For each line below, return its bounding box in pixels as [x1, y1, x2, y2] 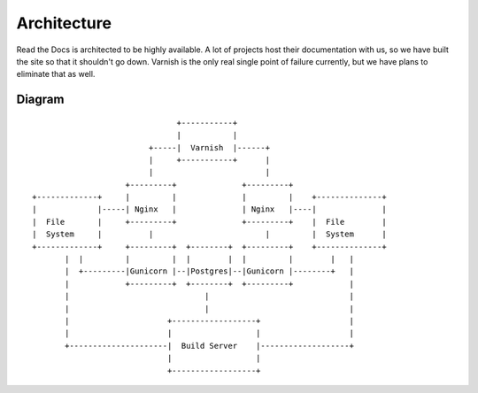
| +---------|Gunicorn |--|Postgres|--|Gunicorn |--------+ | [65, 266, 354, 276]
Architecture [16, 13, 112, 33]
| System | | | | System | [32, 229, 387, 239]
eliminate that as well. [16, 69, 96, 80]
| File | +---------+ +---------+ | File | [32, 217, 387, 227]
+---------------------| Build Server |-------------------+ [65, 341, 354, 351]
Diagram [16, 92, 65, 107]
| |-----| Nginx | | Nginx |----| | [32, 204, 387, 214]
